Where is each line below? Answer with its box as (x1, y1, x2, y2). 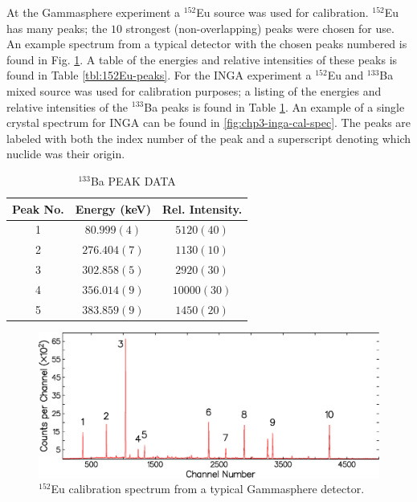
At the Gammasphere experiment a (6, 4, 181, 20)
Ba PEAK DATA (90, 172, 176, 189)
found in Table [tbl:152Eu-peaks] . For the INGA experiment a (6, 67, 312, 84)
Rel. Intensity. (161, 200, 243, 217)
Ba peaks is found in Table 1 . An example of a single (144, 98, 405, 115)
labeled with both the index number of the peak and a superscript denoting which (6, 129, 411, 146)
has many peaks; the (6, 19, 108, 36)
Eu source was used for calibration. (196, 4, 369, 20)
